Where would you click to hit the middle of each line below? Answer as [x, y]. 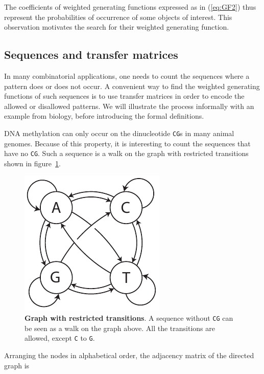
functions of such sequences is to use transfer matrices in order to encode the [124, 96]
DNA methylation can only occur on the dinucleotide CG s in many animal [119, 133]
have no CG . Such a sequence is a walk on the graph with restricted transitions [126, 153]
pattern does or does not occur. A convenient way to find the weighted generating [132, 86]
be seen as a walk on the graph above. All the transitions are [120, 328]
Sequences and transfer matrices [91, 54]
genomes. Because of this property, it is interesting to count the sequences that [127, 143]
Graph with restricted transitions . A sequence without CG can [129, 318]
